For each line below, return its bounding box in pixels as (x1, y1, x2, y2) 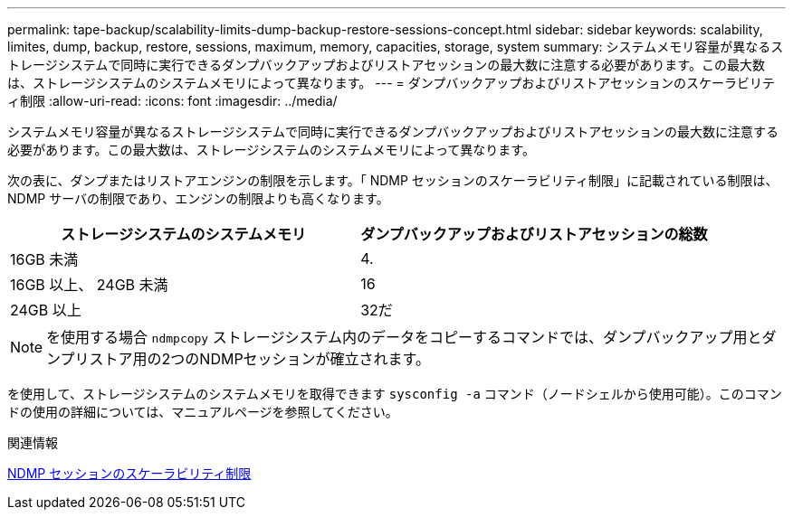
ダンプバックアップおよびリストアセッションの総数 (360, 225, 708, 243)
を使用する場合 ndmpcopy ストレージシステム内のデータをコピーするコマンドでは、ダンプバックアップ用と (46, 328, 762, 346)
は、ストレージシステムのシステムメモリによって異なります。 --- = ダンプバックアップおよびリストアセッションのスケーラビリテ (7, 75, 776, 90)
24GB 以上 (10, 301, 81, 319)
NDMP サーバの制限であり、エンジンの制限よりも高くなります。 (7, 191, 389, 206)
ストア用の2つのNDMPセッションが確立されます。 (89, 350, 431, 368)
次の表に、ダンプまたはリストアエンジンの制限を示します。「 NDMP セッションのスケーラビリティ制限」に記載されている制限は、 (7, 173, 779, 188)
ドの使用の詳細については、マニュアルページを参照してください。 (7, 404, 398, 419)
